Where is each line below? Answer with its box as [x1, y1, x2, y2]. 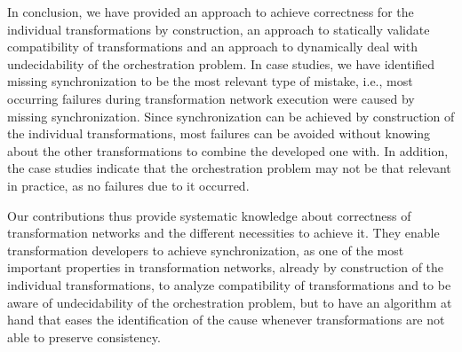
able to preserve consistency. [7, 327, 161, 346]
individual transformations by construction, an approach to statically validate [7, 20, 430, 38]
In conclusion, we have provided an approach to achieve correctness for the [7, 3, 414, 20]
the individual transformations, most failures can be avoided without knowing [7, 124, 431, 143]
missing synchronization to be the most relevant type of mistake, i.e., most [7, 72, 413, 90]
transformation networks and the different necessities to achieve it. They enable [7, 223, 440, 242]
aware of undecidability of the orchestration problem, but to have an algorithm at [7, 293, 452, 311]
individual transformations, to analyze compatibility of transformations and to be [7, 275, 451, 293]
